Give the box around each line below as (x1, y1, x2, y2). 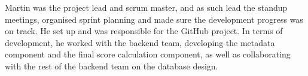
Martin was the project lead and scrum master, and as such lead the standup (5, 1, 288, 13)
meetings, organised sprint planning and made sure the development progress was (5, 13, 303, 25)
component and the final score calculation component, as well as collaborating (5, 48, 291, 60)
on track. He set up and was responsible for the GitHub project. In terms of (5, 25, 283, 37)
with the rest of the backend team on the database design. (5, 59, 218, 72)
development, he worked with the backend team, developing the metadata (5, 36, 275, 48)
